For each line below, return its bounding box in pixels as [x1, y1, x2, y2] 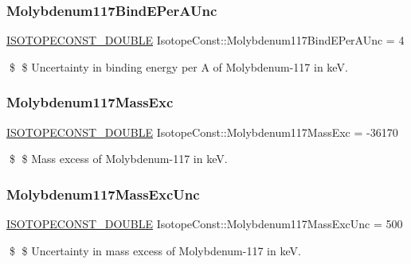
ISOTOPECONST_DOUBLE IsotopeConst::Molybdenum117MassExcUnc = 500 [6, 215, 403, 232]
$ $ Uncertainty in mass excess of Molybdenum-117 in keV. [9, 242, 301, 258]
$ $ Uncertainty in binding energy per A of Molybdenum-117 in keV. [9, 58, 348, 75]
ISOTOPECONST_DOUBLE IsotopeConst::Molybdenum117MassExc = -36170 [6, 123, 398, 140]
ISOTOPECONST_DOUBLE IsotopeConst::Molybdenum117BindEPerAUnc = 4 [6, 32, 405, 49]
